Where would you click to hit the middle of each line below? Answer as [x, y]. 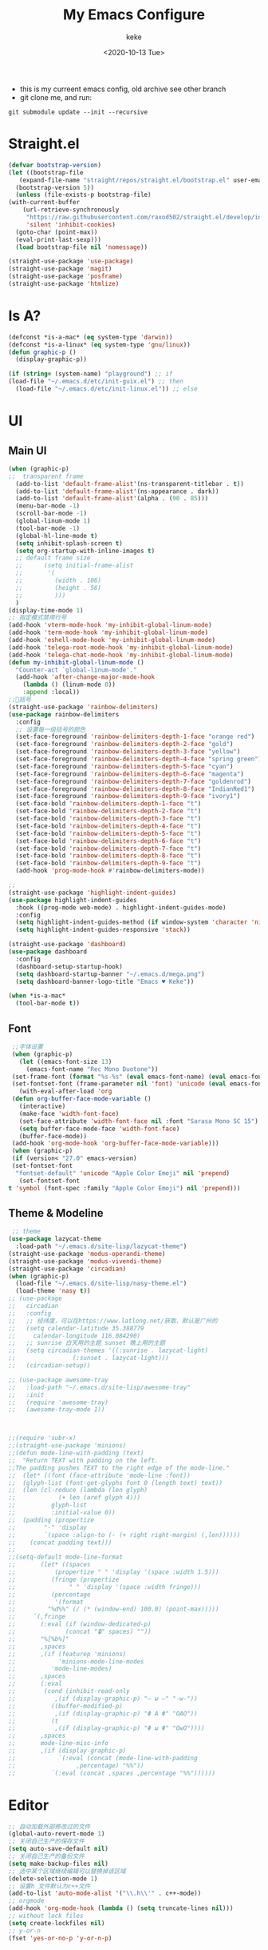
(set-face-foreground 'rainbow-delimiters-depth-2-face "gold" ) [124, 744]
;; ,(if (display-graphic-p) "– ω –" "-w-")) [103, 1699]
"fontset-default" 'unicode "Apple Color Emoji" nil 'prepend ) [122, 1173]
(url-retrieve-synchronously [71, 210]
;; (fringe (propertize [64, 1579]
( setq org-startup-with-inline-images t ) [85, 551]
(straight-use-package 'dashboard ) [67, 945]
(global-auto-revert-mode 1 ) [57, 1834]
